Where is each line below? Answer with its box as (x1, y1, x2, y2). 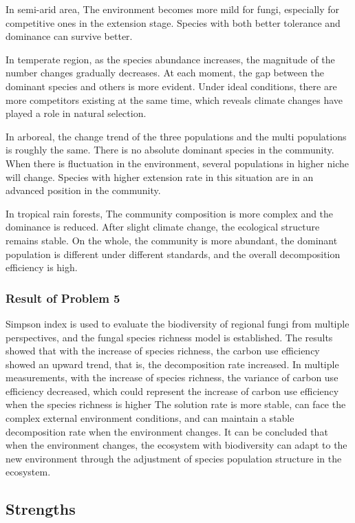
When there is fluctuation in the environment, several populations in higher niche (6, 156, 349, 170)
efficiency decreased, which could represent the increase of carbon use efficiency (6, 383, 339, 398)
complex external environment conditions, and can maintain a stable (6, 411, 294, 425)
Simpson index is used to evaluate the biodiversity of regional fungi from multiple (6, 316, 349, 330)
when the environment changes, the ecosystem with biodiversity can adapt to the (6, 438, 347, 452)
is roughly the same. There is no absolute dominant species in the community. (6, 142, 334, 157)
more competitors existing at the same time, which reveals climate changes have (6, 92, 343, 107)
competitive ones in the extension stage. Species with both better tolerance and (6, 15, 341, 30)
